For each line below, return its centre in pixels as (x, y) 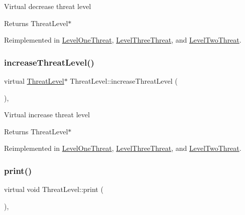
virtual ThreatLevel (34, 81)
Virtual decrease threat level (48, 6)
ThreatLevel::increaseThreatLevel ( (124, 81)
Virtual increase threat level (47, 115)
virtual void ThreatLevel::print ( (54, 189)
